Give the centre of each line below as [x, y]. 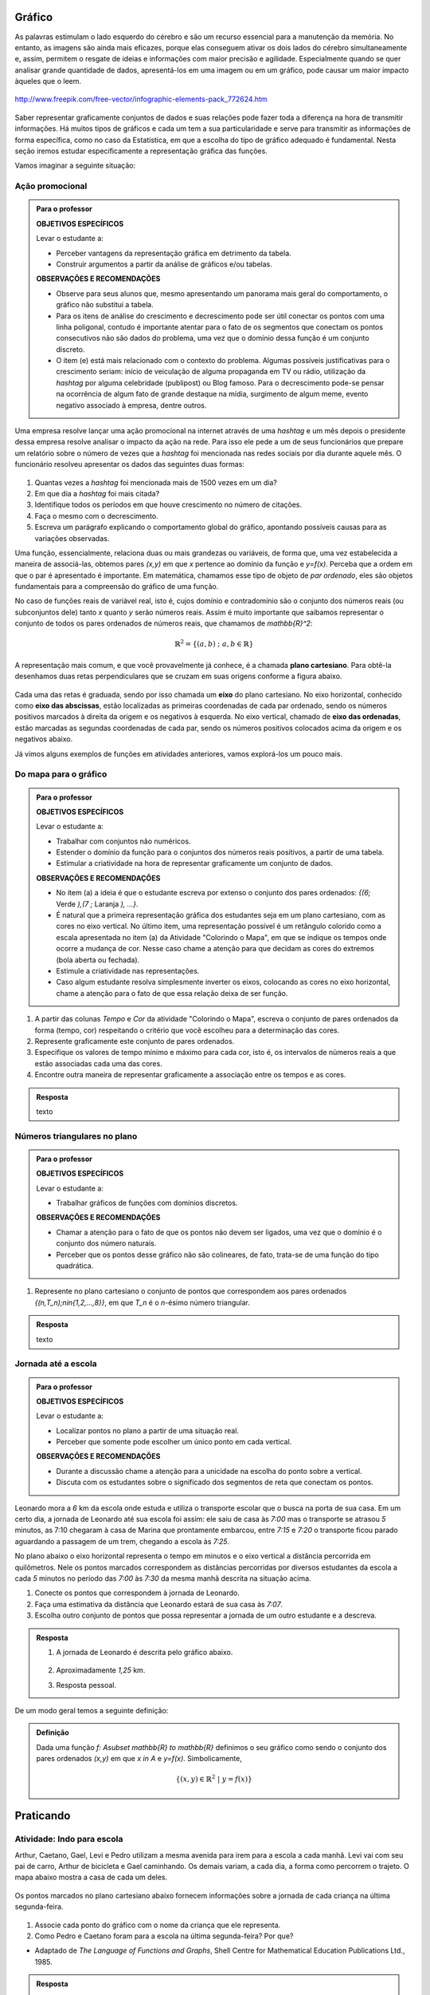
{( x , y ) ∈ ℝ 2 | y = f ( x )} [214, 1778]
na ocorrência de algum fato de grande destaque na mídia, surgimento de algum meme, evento [212, 394]
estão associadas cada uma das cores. [98, 1063]
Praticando [43, 1816]
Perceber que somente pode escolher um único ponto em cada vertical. [174, 1442]
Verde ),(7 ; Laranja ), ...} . [97, 904]
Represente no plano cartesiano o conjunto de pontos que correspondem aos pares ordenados [191, 1291]
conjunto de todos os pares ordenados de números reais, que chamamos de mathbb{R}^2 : [164, 623]
